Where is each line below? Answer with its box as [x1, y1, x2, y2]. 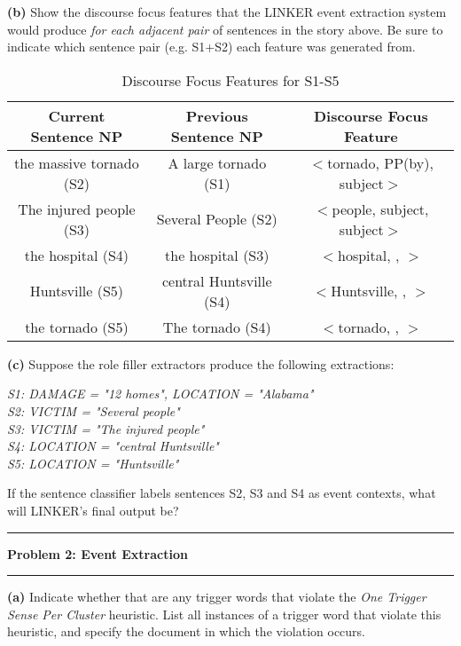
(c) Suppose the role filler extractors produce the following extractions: [7, 354, 395, 373]
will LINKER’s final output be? [7, 500, 179, 519]
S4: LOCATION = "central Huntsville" [7, 437, 219, 455]
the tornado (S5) [25, 316, 129, 337]
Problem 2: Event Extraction [7, 544, 188, 563]
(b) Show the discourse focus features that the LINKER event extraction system [7, 3, 447, 20]
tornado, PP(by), [327, 152, 434, 173]
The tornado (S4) [162, 316, 271, 337]
